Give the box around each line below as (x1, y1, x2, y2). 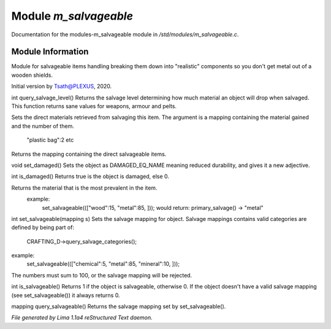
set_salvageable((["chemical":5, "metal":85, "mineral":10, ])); (26, 260, 180, 268)
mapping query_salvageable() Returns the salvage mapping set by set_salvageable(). (11, 303, 226, 310)
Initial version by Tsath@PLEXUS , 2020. (11, 83, 112, 90)
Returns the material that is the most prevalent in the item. (11, 184, 158, 192)
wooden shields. (11, 71, 53, 79)
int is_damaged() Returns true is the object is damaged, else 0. (11, 172, 170, 180)
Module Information (11, 47, 89, 57)
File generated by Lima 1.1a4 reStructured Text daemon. (11, 314, 153, 322)
